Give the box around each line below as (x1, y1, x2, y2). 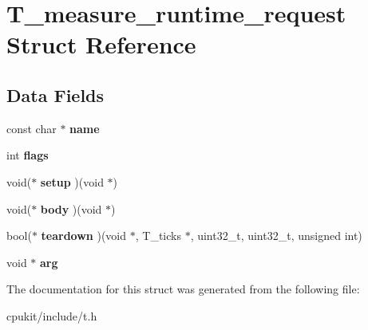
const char (6, 120, 57, 136)
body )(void (40, 200, 102, 217)
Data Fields (6, 82, 105, 107)
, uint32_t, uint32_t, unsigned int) (190, 227, 362, 244)
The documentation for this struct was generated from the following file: (6, 281, 360, 297)
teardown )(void (41, 227, 127, 244)
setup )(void (40, 173, 104, 190)
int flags (6, 147, 49, 163)
